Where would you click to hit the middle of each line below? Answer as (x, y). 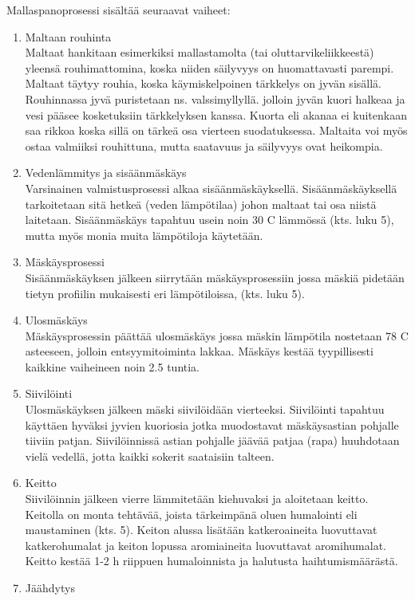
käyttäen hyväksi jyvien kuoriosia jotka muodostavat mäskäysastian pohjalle (212, 424)
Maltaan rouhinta (68, 36)
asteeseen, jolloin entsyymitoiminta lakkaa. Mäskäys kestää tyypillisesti (199, 351)
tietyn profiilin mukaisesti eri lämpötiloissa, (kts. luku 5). (165, 293)
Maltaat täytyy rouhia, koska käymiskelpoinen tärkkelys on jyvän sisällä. (203, 83)
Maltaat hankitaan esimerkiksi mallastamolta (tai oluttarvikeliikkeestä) (200, 52)
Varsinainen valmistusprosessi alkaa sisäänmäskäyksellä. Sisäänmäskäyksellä (211, 188)
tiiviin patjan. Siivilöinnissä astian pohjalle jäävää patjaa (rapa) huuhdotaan (212, 440)
